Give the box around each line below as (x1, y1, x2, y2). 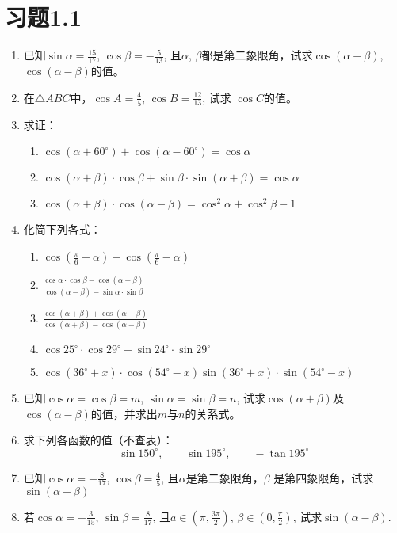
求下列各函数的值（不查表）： (23, 432, 174, 448)
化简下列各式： (23, 221, 101, 238)
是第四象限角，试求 (273, 469, 374, 485)
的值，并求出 (90, 405, 158, 421)
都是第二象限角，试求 (201, 47, 313, 63)
